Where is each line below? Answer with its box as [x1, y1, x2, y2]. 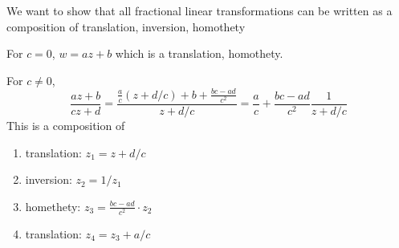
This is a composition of [6, 117, 125, 134]
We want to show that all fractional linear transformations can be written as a [6, 2, 393, 18]
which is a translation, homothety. [115, 45, 283, 62]
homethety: [25, 197, 81, 214]
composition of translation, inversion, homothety [6, 18, 246, 35]
